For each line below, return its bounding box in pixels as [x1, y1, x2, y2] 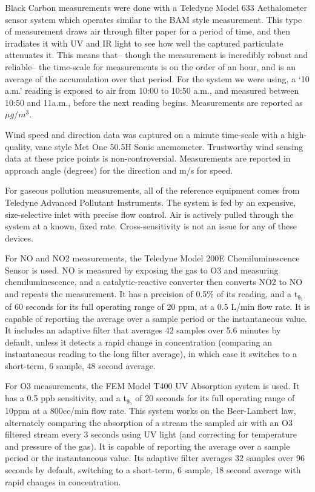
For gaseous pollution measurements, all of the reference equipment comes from [5, 184, 300, 197]
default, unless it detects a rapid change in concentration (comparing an [5, 335, 272, 348]
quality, [5, 140, 33, 153]
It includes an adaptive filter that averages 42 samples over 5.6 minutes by [5, 324, 281, 336]
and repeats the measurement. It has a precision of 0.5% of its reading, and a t [5, 287, 298, 300]
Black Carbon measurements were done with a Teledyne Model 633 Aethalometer [5, 1, 307, 13]
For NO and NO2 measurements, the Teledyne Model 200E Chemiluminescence [5, 252, 300, 264]
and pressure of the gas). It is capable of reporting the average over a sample [5, 439, 290, 452]
